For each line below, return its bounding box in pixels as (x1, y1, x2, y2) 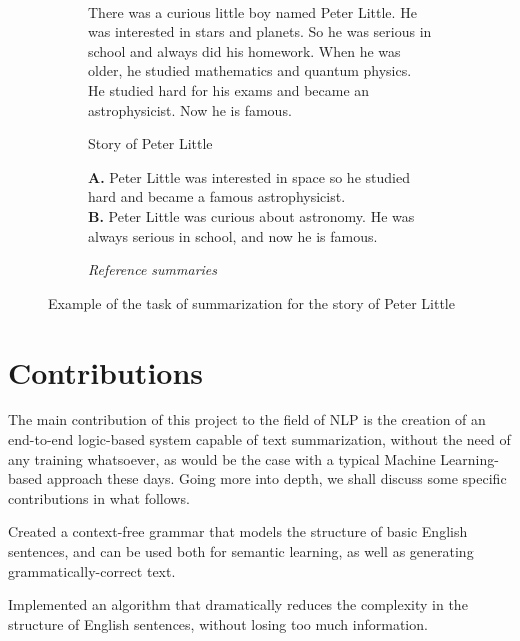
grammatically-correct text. (8, 560, 176, 581)
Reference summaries (88, 259, 218, 280)
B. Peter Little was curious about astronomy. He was (88, 205, 415, 226)
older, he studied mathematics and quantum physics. (88, 60, 412, 81)
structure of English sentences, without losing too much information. (8, 613, 428, 634)
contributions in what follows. (8, 487, 190, 508)
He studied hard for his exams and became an (88, 79, 370, 100)
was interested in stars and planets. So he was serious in (88, 21, 432, 42)
